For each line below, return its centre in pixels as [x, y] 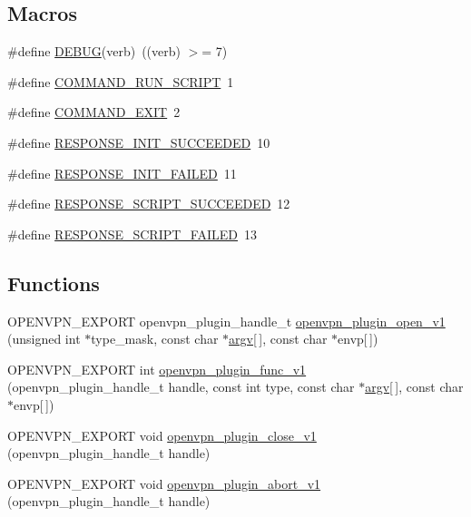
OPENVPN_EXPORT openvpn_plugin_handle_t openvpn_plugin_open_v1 [226, 321]
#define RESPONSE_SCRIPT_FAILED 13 [132, 234]
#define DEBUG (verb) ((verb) [94, 51]
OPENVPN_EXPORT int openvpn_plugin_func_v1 [157, 369]
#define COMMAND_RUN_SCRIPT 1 [121, 81]
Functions [54, 283]
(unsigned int [44, 339]
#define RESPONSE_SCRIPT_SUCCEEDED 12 [149, 204]
